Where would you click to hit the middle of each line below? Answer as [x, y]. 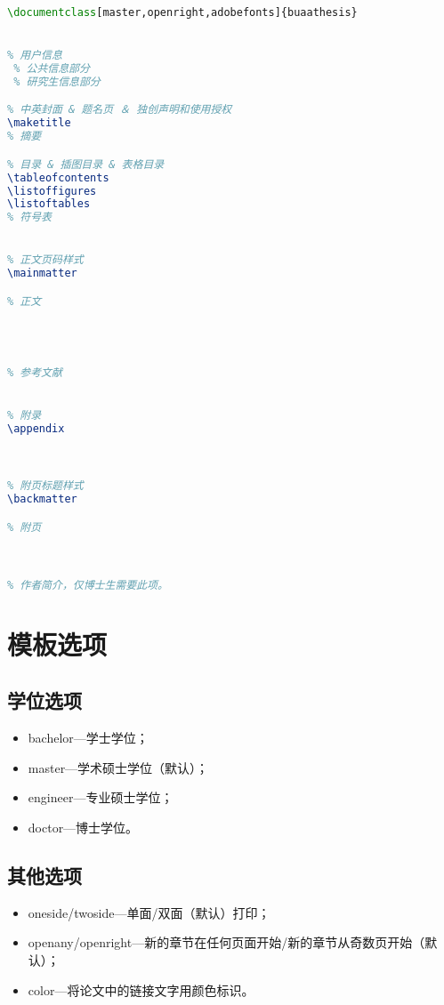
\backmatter [42, 499]
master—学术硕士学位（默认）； [118, 767]
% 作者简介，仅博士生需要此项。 [88, 585]
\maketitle [39, 123]
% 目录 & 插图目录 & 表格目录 [86, 164]
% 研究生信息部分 [57, 81]
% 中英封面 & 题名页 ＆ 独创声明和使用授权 [120, 110]
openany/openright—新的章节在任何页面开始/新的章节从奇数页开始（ [226, 942]
